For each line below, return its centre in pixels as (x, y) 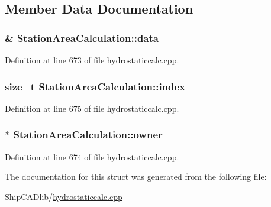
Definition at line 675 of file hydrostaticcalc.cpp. (92, 108)
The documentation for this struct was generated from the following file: (136, 177)
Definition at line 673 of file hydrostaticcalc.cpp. (92, 60)
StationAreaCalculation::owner (88, 135)
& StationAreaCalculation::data (82, 38)
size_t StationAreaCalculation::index (95, 86)
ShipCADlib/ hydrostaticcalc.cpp (64, 196)
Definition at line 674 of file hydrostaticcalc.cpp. (92, 156)
